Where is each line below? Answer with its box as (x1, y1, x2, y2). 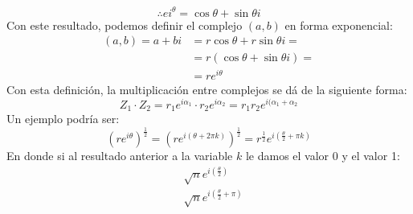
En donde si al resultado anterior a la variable (6, 147, 233, 164)
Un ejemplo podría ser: (6, 110, 120, 127)
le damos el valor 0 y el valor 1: (245, 147, 400, 164)
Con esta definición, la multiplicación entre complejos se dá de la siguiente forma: (6, 81, 407, 98)
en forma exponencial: (284, 16, 393, 33)
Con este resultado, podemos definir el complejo (6, 16, 243, 33)
